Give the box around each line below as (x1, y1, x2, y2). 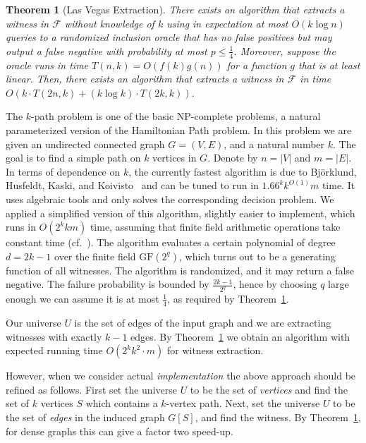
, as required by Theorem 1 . (167, 291, 289, 306)
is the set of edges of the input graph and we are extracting (74, 315, 331, 330)
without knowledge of (64, 16, 154, 30)
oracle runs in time (6, 57, 89, 72)
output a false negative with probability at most (6, 43, 207, 58)
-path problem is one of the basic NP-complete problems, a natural (31, 109, 321, 123)
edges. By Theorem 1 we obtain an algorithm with (130, 329, 350, 344)
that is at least (298, 57, 360, 72)
